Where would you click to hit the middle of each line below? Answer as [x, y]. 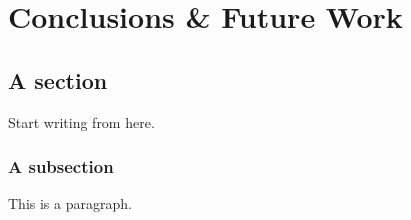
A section [58, 79]
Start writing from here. [81, 121]
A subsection [61, 166]
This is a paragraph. [70, 203]
